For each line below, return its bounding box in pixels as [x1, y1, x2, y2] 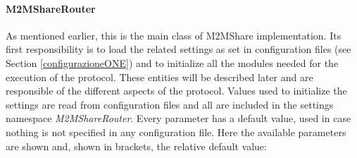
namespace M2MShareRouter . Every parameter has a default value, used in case [6, 111, 351, 126]
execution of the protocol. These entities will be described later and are [6, 69, 313, 84]
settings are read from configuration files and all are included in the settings [6, 97, 334, 111]
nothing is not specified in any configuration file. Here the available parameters [6, 124, 346, 139]
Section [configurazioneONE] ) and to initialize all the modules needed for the [6, 55, 339, 70]
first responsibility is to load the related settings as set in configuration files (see [6, 42, 351, 56]
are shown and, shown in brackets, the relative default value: [6, 138, 267, 153]
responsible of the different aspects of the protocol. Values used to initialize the [6, 83, 347, 98]
